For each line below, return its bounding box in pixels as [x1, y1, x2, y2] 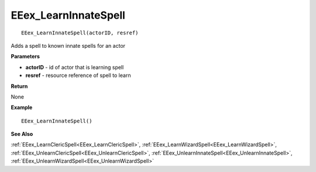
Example [11, 104, 33, 111]
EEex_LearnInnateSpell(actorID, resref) [21, 29, 139, 36]
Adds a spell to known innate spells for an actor [11, 42, 126, 49]
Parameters [11, 53, 40, 60]
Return [11, 82, 28, 90]
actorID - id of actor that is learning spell [25, 64, 124, 71]
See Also [11, 131, 33, 138]
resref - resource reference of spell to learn [25, 72, 131, 79]
